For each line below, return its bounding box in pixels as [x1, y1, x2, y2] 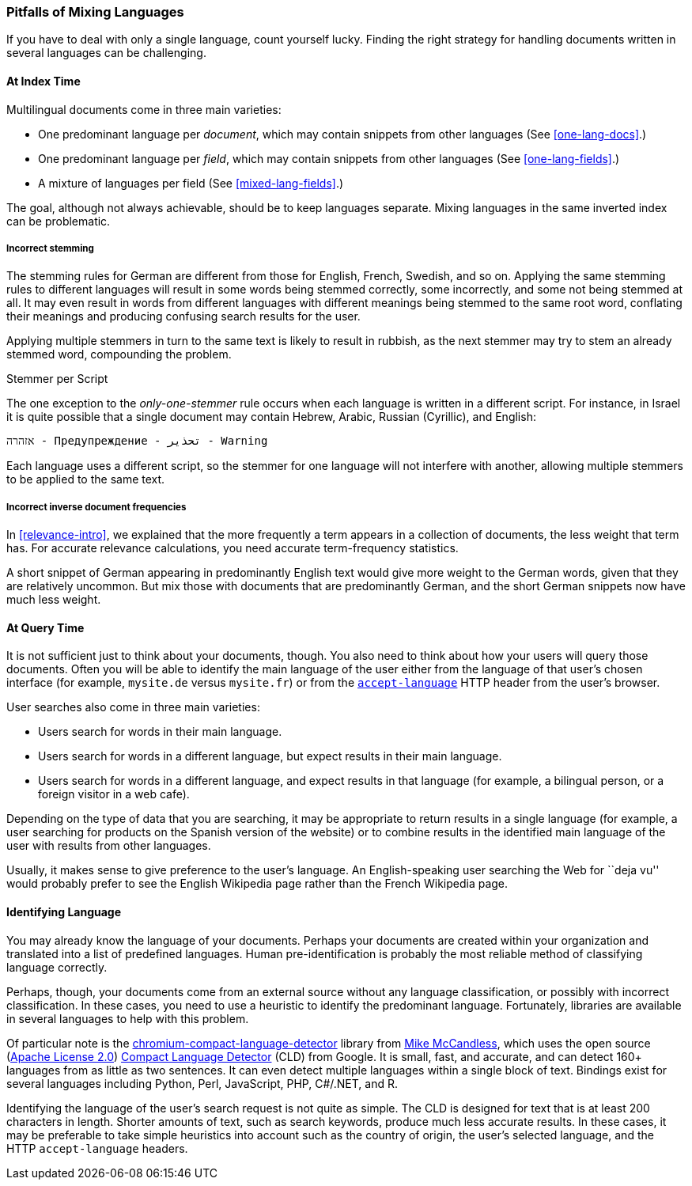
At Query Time [6, 620, 85, 635]
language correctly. [6, 960, 108, 974]
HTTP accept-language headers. [6, 1141, 188, 1155]
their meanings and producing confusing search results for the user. [6, 309, 361, 324]
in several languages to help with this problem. [6, 1011, 249, 1025]
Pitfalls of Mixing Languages [6, 4, 184, 20]
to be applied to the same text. [6, 472, 165, 487]
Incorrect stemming [6, 242, 94, 254]
